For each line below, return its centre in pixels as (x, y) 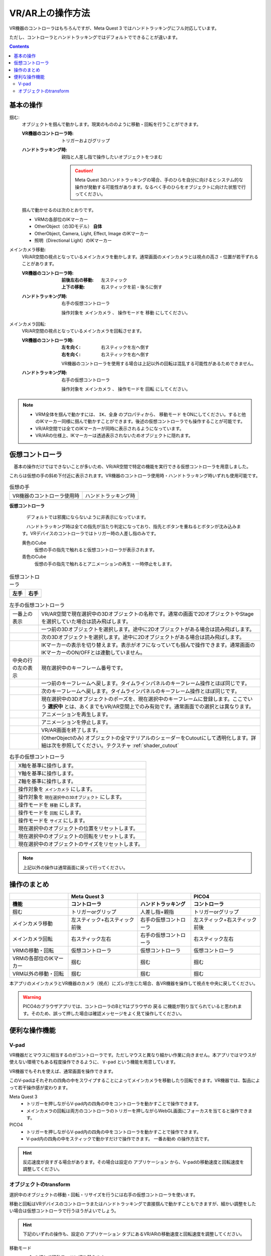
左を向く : (71, 347)
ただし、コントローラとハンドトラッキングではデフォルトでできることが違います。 (95, 37)
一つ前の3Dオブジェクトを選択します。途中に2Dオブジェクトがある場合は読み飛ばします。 (148, 629)
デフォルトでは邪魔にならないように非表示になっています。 (87, 517)
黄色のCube (34, 543)
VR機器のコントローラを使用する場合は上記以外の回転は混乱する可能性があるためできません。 (159, 363)
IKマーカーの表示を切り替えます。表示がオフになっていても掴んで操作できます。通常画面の (148, 645)
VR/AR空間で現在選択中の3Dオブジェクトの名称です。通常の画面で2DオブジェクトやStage (147, 614)
